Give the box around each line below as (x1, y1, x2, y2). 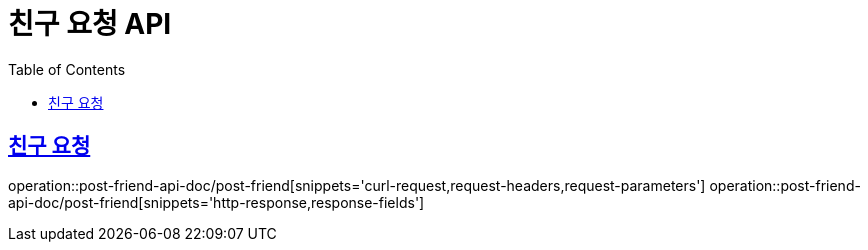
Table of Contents (8, 60, 126, 78)
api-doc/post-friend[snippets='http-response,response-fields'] (8, 193, 425, 211)
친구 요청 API (8, 7, 172, 41)
